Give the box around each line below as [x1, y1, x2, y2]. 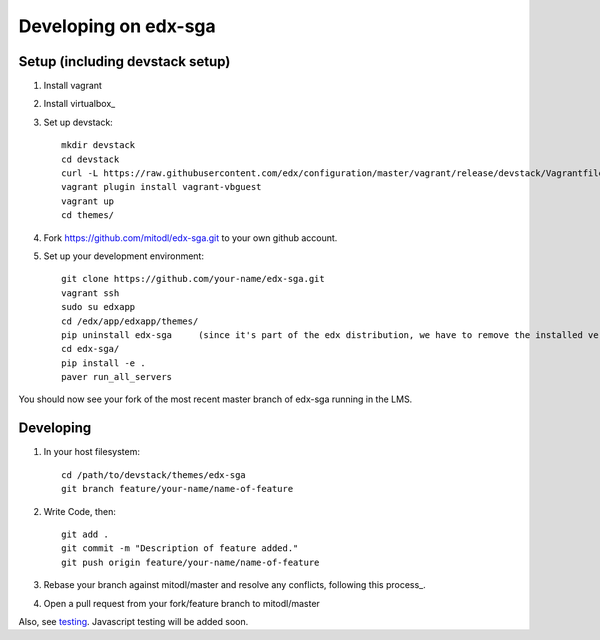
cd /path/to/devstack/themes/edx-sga [61, 469, 247, 480]
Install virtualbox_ [43, 98, 116, 110]
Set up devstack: [43, 116, 114, 128]
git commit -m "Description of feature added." [61, 543, 299, 554]
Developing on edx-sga [18, 15, 217, 37]
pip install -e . [61, 357, 146, 369]
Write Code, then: [43, 505, 117, 517]
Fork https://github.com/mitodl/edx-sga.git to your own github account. [43, 231, 338, 244]
